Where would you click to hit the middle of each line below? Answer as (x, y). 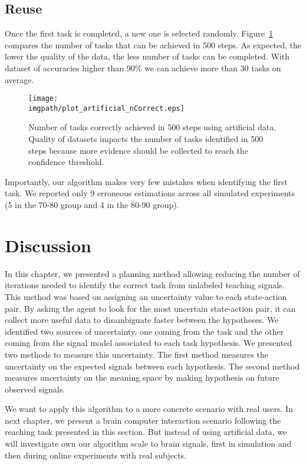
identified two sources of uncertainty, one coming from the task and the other (144, 331)
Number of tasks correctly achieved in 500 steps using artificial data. (152, 127)
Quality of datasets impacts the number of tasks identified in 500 (146, 139)
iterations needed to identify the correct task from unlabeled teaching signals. (145, 285)
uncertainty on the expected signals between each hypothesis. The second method (152, 366)
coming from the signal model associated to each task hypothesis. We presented (149, 343)
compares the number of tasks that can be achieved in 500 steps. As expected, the (153, 44)
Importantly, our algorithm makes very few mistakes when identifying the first (146, 181)
